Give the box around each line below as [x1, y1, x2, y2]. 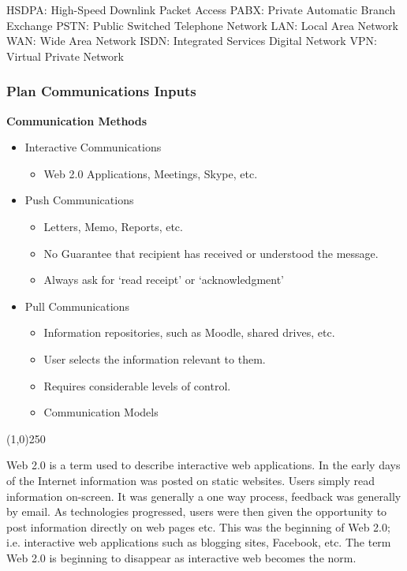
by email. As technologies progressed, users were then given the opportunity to [6, 503, 387, 520]
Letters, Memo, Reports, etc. [43, 218, 183, 234]
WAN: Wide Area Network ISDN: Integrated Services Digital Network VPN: [6, 32, 377, 49]
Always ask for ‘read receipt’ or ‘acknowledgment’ [43, 271, 284, 288]
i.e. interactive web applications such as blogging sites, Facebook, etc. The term [6, 534, 391, 550]
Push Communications [24, 192, 134, 208]
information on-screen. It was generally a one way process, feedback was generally [6, 487, 401, 504]
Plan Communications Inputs [6, 81, 196, 101]
